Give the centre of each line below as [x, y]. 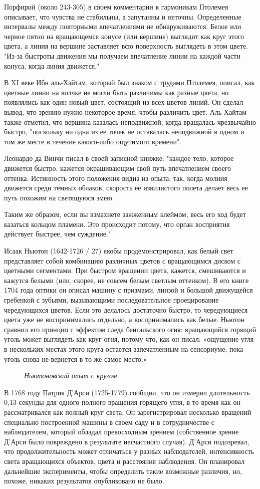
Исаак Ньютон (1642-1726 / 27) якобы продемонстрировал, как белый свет [119, 251]
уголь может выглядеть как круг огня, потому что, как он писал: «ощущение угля [129, 339]
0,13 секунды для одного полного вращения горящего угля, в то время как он [122, 402]
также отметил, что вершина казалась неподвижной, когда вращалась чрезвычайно [130, 121]
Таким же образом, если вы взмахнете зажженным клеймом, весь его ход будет [125, 214]
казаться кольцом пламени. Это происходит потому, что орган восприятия [117, 224]
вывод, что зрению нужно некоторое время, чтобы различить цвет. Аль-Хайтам [125, 111]
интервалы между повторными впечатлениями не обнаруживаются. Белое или [123, 26]
